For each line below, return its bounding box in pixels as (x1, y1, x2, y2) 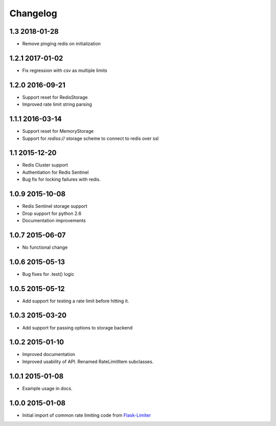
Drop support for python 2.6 (22, 210, 82, 217)
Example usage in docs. (22, 385, 73, 391)
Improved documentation (22, 351, 76, 358)
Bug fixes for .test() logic (22, 271, 75, 277)
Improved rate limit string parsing (22, 101, 92, 107)
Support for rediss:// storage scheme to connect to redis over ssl (22, 135, 159, 141)
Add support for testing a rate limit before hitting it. (22, 298, 129, 304)
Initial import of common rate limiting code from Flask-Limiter (22, 412, 151, 418)
